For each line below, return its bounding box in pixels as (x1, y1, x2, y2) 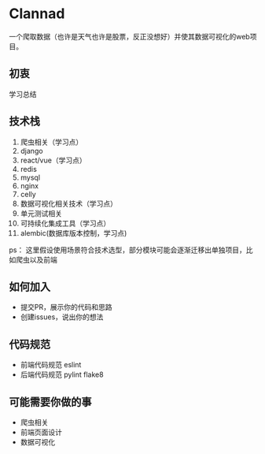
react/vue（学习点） (20, 155, 86, 165)
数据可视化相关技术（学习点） (20, 199, 117, 208)
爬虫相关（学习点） (20, 137, 83, 147)
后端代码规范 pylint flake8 (20, 370, 105, 379)
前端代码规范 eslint (20, 360, 82, 370)
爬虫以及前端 (15, 255, 57, 264)
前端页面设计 (20, 427, 62, 437)
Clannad (9, 5, 65, 23)
